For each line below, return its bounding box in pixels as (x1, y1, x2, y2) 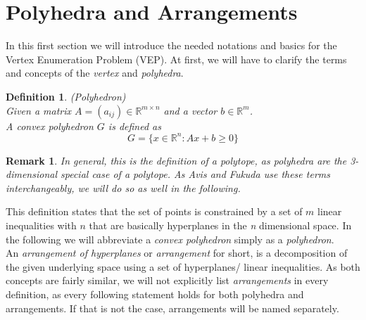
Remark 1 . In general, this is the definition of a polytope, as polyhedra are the (6, 153, 347, 167)
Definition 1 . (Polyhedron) (6, 89, 126, 103)
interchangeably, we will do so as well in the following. (6, 180, 241, 195)
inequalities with (6, 217, 77, 232)
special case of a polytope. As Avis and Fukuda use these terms (61, 167, 330, 181)
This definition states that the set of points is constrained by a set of (6, 204, 303, 219)
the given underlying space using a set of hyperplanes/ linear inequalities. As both (6, 259, 360, 274)
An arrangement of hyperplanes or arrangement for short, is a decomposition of (6, 245, 348, 260)
